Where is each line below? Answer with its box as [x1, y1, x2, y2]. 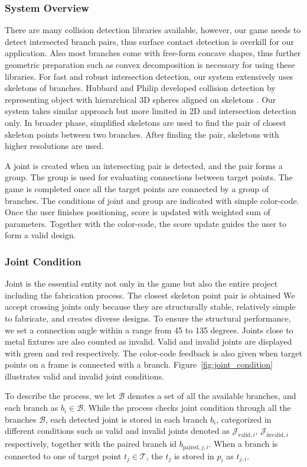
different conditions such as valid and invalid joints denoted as [5, 424, 230, 437]
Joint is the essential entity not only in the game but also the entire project [5, 277, 278, 290]
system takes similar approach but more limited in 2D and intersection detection [5, 105, 296, 117]
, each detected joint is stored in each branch [45, 413, 208, 425]
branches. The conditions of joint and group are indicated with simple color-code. [5, 194, 299, 206]
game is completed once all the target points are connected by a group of [5, 182, 269, 194]
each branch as [5, 401, 58, 414]
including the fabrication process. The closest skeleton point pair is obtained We [5, 288, 295, 301]
